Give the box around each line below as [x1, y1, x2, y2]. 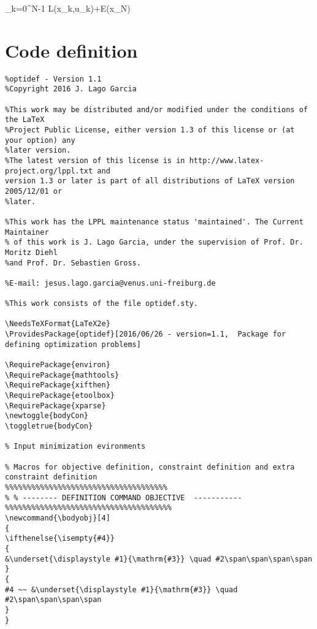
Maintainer [5, 227, 49, 237]
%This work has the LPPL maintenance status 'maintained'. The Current [5, 217, 304, 226]
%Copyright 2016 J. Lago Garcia [5, 85, 137, 94]
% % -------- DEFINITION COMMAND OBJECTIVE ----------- [5, 493, 242, 502]
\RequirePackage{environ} [5, 360, 110, 370]
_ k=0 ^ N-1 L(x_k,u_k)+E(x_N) [5, 2, 131, 14]
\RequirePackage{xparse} [5, 401, 106, 410]
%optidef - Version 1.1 [5, 74, 102, 83]
